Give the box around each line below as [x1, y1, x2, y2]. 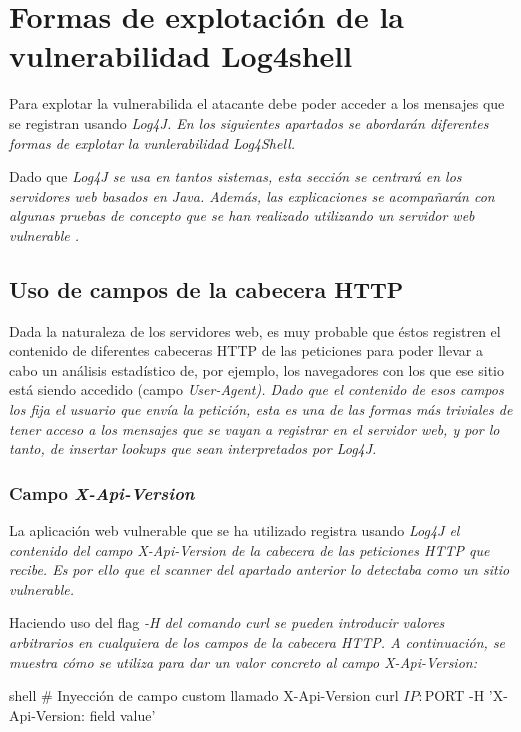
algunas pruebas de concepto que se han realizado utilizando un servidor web [9, 205, 475, 226]
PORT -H [424, 685, 485, 706]
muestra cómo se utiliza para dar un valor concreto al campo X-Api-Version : [9, 651, 477, 672]
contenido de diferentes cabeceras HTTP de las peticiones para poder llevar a [9, 340, 483, 361]
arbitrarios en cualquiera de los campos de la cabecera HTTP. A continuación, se [9, 632, 506, 653]
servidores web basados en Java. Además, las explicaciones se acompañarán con [9, 185, 495, 206]
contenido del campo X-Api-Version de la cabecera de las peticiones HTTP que [9, 539, 490, 560]
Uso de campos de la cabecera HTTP [9, 273, 404, 304]
